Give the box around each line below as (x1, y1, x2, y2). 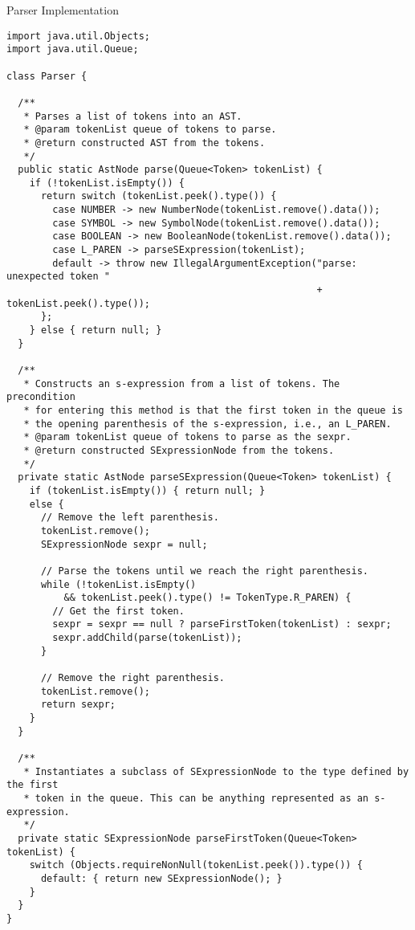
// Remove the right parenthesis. (40, 672, 226, 684)
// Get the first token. (52, 605, 185, 617)
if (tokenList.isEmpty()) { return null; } (29, 484, 266, 496)
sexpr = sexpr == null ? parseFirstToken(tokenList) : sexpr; (52, 618, 392, 630)
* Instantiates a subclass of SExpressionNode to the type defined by (23, 765, 409, 777)
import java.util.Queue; (6, 43, 139, 55)
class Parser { (6, 70, 87, 82)
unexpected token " (6, 271, 110, 283)
